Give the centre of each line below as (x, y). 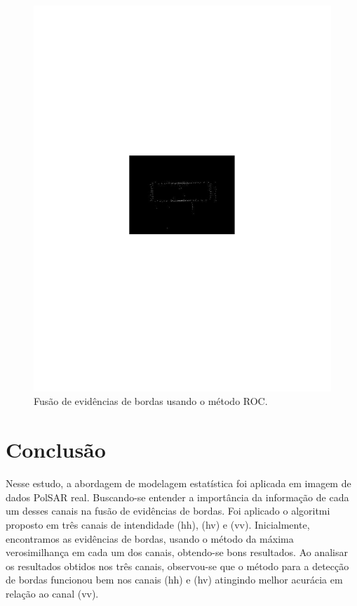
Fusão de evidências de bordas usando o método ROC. (151, 401)
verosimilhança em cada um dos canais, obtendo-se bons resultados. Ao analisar (177, 552)
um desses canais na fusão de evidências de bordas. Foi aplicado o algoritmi (168, 511)
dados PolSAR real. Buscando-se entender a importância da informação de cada (177, 497)
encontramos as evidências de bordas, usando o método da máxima (150, 538)
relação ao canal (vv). (52, 593)
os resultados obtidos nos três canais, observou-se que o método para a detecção (177, 566)
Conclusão (56, 450)
